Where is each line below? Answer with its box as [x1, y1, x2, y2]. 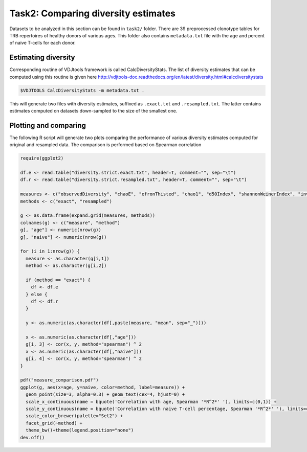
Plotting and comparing [9, 121, 86, 130]
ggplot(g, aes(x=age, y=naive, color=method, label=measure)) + [20, 384, 185, 390]
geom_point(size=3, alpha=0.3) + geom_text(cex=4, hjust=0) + [26, 392, 185, 397]
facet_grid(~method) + [26, 420, 83, 426]
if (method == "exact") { [26, 277, 91, 283]
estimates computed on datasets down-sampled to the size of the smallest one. [9, 107, 178, 114]
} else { [26, 291, 48, 297]
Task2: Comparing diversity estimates [9, 8, 176, 19]
